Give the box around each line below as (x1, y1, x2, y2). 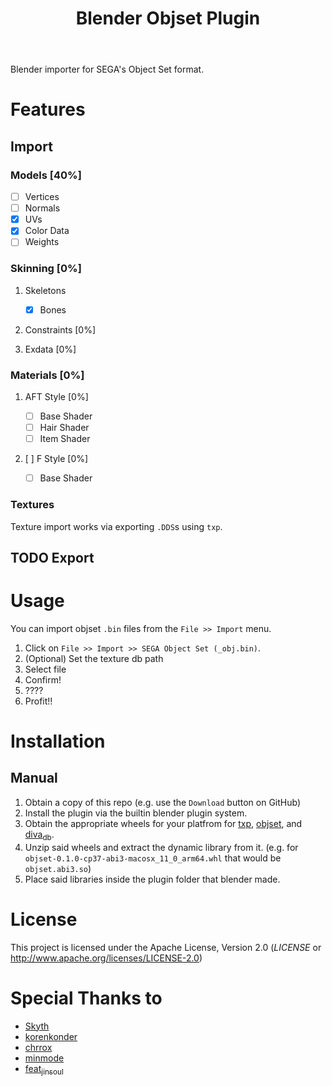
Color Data (24, 225, 70, 237)
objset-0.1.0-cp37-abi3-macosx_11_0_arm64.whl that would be (24, 852, 282, 864)
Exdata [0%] (24, 343, 77, 355)
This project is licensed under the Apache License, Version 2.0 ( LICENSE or (10, 941, 322, 953)
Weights (24, 236, 60, 248)
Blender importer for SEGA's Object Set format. (10, 63, 205, 76)
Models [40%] (10, 168, 82, 182)
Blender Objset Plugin (75, 7, 261, 30)
